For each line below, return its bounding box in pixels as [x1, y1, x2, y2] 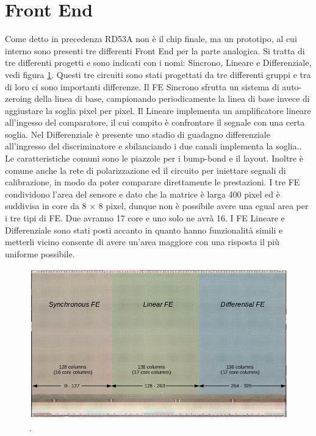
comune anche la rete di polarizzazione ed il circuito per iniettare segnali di [5, 163, 286, 176]
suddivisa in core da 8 [5, 199, 87, 212]
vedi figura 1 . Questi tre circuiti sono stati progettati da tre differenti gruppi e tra [5, 68, 311, 80]
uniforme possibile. [5, 247, 75, 260]
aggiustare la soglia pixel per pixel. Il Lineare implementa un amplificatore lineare [5, 104, 311, 116]
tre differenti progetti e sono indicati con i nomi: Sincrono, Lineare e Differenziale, [5, 56, 312, 69]
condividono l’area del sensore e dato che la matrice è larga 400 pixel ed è [5, 187, 280, 200]
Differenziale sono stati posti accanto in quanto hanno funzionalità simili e [5, 223, 283, 236]
